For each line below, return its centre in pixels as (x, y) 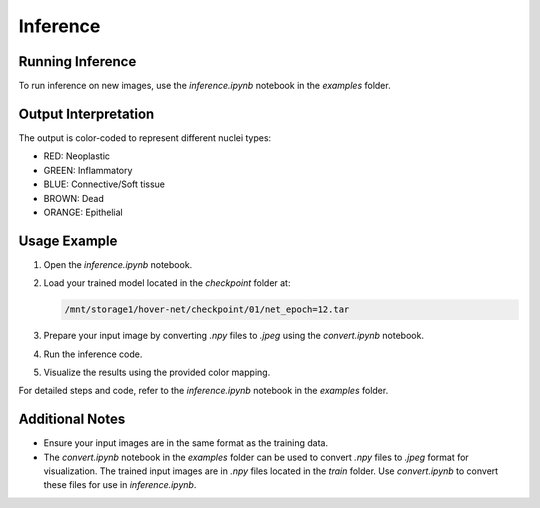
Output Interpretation (86, 113)
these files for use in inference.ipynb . (120, 485)
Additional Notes (72, 419)
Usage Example (68, 240)
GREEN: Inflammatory (88, 170)
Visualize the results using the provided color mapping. (157, 372)
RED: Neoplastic (76, 156)
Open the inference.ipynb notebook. (118, 264)
